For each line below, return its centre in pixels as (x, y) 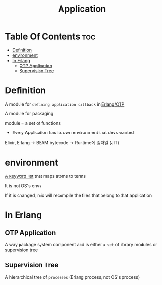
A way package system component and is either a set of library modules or (81, 244)
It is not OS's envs (23, 186)
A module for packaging (29, 113)
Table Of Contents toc (50, 36)
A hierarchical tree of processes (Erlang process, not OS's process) (72, 277)
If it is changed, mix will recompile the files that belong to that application (79, 195)
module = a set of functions (33, 123)
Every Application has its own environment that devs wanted (73, 132)
